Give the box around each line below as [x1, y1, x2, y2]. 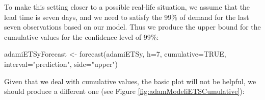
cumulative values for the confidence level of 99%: [4, 31, 159, 42]
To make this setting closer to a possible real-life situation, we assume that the [4, 2, 250, 12]
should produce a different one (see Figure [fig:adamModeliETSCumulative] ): [4, 86, 245, 96]
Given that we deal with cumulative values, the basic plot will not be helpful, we [4, 76, 256, 86]
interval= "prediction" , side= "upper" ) [4, 58, 118, 69]
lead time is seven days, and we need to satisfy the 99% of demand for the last [4, 11, 249, 22]
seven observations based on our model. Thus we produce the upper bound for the [4, 21, 261, 32]
